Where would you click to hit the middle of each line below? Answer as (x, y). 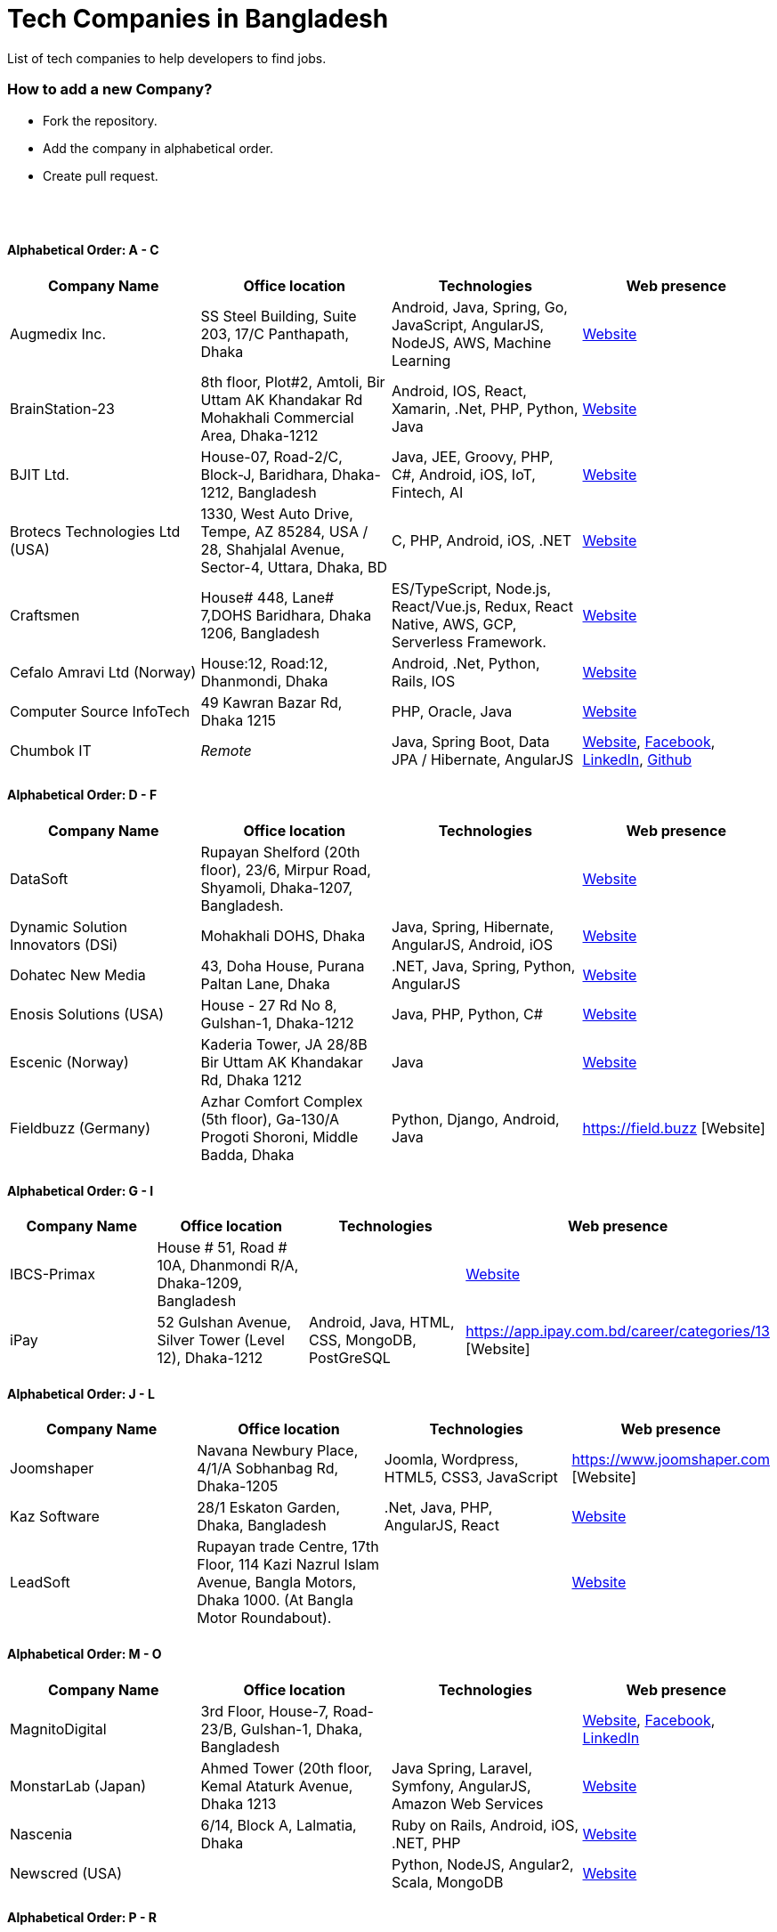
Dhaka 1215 (239, 720)
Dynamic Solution (69, 926)
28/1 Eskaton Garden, (269, 1508)
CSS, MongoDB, (362, 1340)
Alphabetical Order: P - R (82, 1918)
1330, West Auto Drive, (277, 513)
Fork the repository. (100, 120)
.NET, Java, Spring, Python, (484, 966)
